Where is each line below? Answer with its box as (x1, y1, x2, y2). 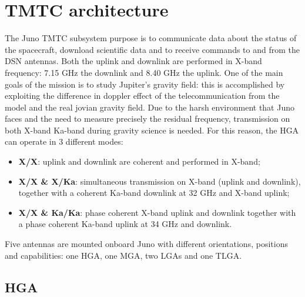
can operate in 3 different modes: (5, 135, 123, 148)
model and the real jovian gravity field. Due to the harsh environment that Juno (5, 101, 294, 113)
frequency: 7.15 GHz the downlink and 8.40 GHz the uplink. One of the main (5, 66, 283, 78)
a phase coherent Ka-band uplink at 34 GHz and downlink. (18, 218, 232, 230)
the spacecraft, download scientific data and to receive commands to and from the (5, 43, 300, 55)
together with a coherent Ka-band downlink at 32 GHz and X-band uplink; (18, 186, 290, 199)
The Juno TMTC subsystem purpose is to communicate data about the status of (5, 32, 297, 44)
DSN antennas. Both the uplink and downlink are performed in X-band (5, 55, 262, 67)
